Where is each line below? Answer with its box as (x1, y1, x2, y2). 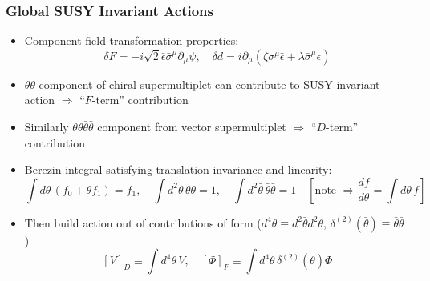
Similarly (24, 118, 69, 134)
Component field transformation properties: (24, 32, 239, 49)
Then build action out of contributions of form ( (24, 214, 262, 231)
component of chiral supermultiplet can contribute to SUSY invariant (39, 75, 380, 92)
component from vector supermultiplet (97, 118, 286, 134)
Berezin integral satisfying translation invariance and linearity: (24, 161, 332, 178)
